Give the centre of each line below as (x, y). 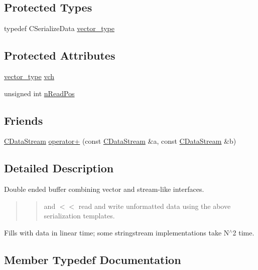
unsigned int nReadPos (39, 93)
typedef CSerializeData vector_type (59, 28)
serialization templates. (79, 216)
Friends (24, 120)
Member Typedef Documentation (93, 259)
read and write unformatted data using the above (155, 206)
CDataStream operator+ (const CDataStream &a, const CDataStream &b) (120, 141)
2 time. (243, 232)
